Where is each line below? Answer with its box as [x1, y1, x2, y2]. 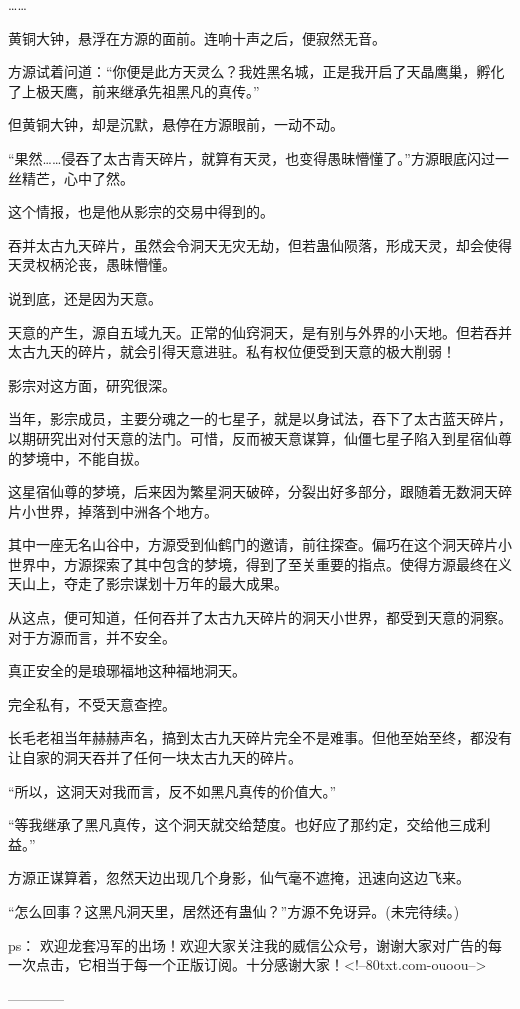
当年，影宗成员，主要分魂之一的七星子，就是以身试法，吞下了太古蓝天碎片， [8, 408, 512, 429]
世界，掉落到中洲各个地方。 [35, 500, 218, 521]
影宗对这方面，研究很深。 [8, 374, 176, 395]
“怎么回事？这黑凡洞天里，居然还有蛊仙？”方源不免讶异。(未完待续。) [8, 901, 460, 921]
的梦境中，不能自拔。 [8, 447, 148, 468]
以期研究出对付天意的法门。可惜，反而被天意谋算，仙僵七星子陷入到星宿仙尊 [8, 427, 512, 448]
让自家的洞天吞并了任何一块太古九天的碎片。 [8, 747, 302, 768]
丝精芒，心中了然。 [8, 167, 134, 188]
